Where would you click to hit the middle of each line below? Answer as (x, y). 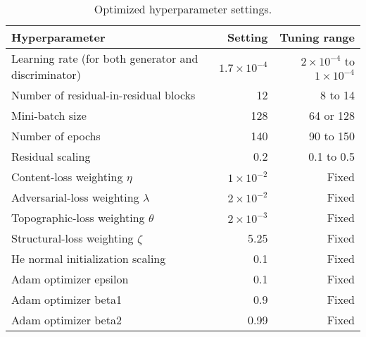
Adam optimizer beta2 (67, 320)
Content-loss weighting (67, 177)
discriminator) (46, 74)
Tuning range (317, 37)
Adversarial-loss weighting (75, 197)
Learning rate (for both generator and (105, 58)
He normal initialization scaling (89, 258)
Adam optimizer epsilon (70, 279)
